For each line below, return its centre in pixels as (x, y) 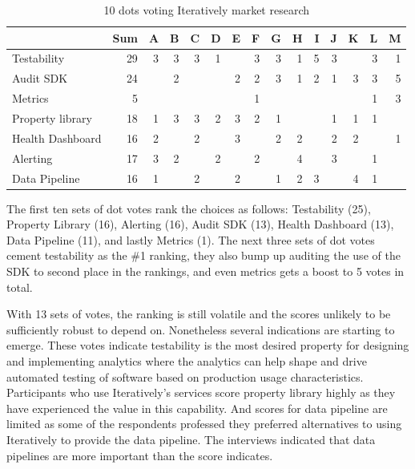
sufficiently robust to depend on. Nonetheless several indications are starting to (201, 329)
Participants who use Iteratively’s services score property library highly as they (201, 392)
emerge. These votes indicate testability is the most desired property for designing (208, 345)
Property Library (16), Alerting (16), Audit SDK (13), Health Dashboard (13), (200, 224)
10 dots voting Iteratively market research (207, 10)
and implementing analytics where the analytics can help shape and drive (187, 360)
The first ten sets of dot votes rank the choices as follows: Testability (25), (189, 208)
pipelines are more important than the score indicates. (140, 455)
